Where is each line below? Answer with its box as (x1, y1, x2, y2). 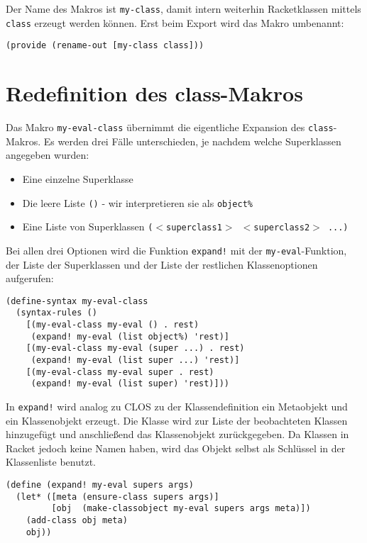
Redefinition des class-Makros (6, 79, 303, 108)
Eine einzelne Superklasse (22, 171, 133, 186)
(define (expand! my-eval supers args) (6, 479, 194, 490)
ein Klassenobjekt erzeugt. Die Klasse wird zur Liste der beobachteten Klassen (6, 413, 348, 427)
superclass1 (166, 223, 222, 233)
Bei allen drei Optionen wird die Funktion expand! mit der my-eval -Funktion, (6, 242, 347, 257)
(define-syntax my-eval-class (6, 296, 148, 306)
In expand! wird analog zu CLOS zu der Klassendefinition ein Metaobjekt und (6, 398, 348, 413)
